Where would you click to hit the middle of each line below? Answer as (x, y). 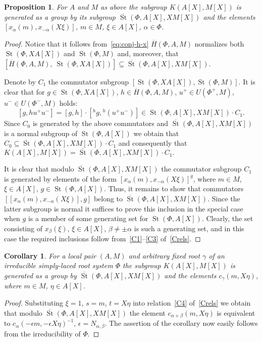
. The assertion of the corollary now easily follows (181, 323)
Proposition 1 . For (36, 7)
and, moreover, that (148, 53)
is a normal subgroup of (41, 133)
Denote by (20, 81)
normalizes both (219, 43)
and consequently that (153, 143)
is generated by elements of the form (61, 178)
